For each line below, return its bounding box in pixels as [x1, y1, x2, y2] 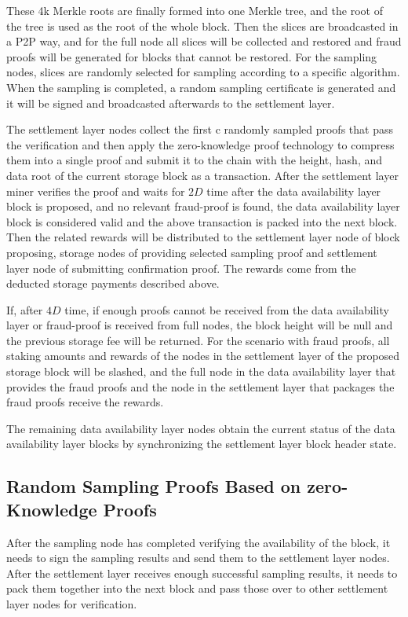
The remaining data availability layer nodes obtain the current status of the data [6, 420, 395, 436]
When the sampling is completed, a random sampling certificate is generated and [6, 79, 396, 95]
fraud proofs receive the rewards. [6, 394, 164, 410]
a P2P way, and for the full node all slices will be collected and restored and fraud [6, 33, 402, 50]
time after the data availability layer [206, 182, 381, 199]
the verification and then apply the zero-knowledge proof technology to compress [6, 136, 395, 152]
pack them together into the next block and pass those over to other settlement [6, 580, 388, 597]
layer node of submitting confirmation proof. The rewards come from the [6, 259, 356, 276]
